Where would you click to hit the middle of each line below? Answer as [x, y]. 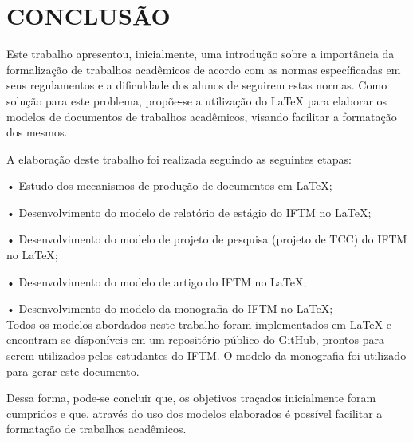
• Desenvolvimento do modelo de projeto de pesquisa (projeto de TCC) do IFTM [207, 239]
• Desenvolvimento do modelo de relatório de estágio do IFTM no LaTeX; [189, 212]
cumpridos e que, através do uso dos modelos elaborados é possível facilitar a [195, 413]
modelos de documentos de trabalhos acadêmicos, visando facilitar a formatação [202, 116]
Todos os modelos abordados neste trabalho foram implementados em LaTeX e [199, 324]
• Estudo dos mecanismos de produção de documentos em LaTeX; [169, 185]
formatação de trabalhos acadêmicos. [96, 429]
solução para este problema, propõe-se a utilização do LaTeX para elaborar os [197, 100]
